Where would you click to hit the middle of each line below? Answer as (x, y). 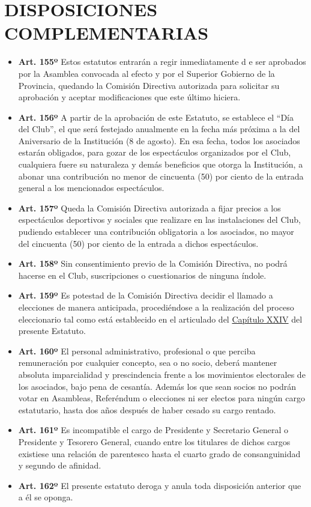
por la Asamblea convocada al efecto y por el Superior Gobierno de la (146, 73)
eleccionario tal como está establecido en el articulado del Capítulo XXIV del (160, 319)
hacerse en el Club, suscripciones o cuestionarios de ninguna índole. (142, 275)
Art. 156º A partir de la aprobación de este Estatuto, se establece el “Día (156, 117)
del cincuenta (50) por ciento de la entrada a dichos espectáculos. (138, 243)
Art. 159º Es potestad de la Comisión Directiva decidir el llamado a (146, 295)
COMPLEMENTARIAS (107, 33)
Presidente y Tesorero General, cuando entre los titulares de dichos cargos (154, 441)
